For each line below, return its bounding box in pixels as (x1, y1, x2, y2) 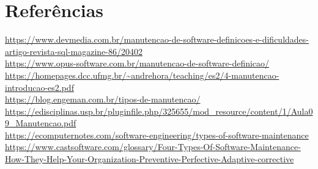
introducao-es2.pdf (5, 81, 74, 93)
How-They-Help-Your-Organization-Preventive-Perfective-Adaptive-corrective (5, 153, 294, 165)
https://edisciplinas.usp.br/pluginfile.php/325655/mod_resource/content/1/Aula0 (5, 104, 313, 117)
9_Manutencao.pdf (5, 117, 76, 129)
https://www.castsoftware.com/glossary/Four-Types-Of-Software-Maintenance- (5, 140, 301, 153)
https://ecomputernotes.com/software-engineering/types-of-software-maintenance (5, 128, 309, 141)
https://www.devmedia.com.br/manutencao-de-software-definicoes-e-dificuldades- (5, 33, 309, 46)
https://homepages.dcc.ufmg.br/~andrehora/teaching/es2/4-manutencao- (5, 68, 279, 81)
